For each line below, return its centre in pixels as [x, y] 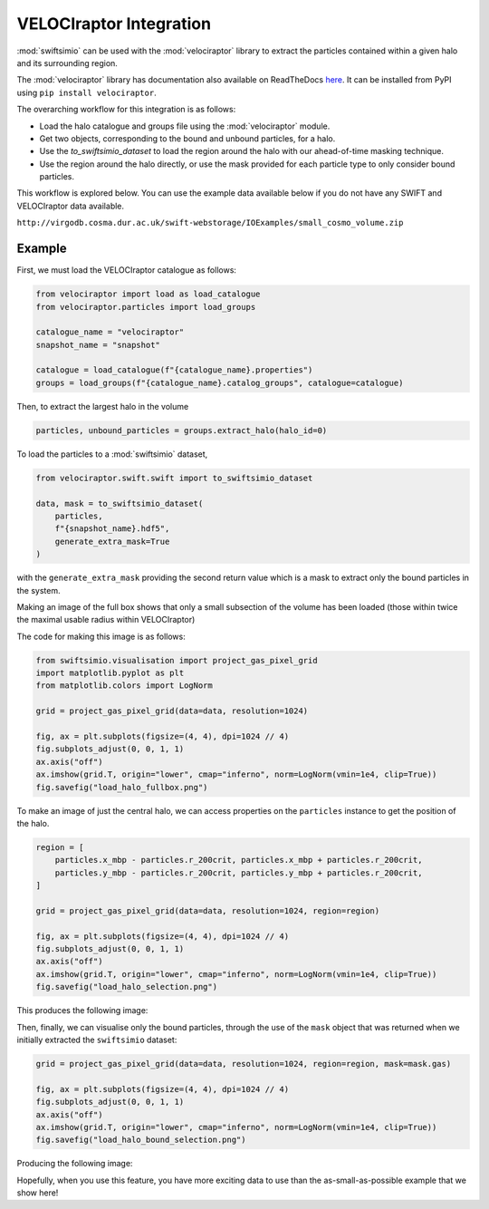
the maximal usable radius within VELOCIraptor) [106, 620]
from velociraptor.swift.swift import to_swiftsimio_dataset [174, 478]
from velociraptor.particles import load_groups [146, 307]
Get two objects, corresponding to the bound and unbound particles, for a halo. [187, 138]
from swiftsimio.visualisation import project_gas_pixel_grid [177, 660]
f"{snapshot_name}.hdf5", [112, 529]
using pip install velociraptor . [87, 92]
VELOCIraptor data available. [71, 206]
